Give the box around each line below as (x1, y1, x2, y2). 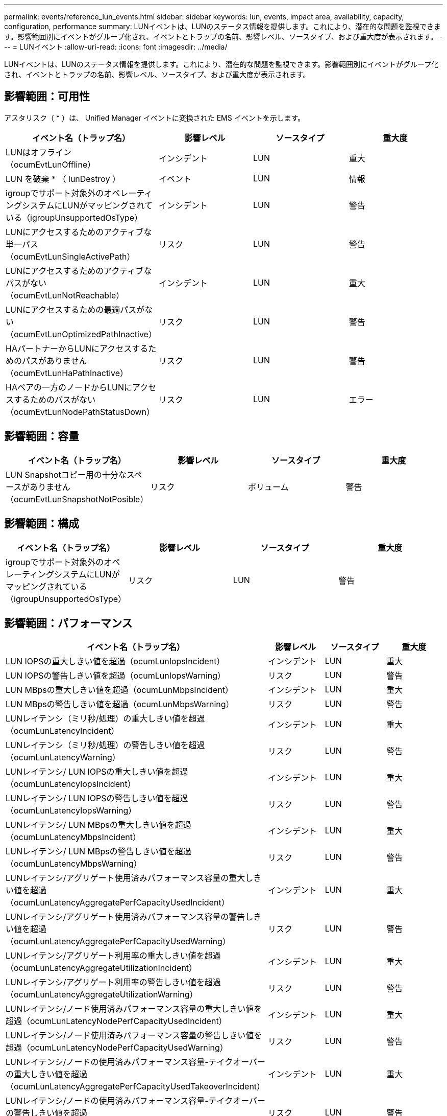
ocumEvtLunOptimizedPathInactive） (14, 329, 157, 339)
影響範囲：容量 (4, 430, 79, 443)
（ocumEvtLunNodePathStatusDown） (6, 406, 155, 417)
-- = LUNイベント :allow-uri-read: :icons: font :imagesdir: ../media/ (4, 42, 228, 51)
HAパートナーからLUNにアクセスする (6, 343, 148, 354)
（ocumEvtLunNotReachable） (6, 290, 125, 300)
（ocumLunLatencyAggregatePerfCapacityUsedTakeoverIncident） (6, 1081, 265, 1092)
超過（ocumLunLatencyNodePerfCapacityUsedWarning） (6, 1042, 228, 1053)
